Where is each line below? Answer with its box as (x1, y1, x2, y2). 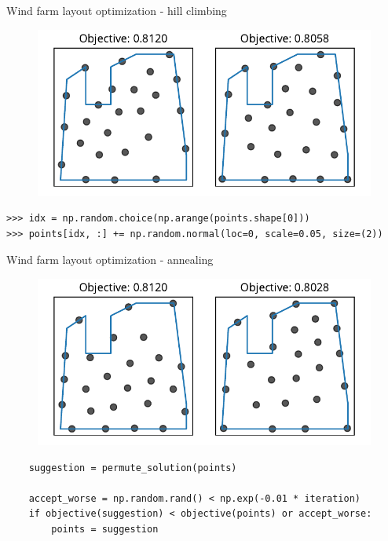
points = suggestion (51, 523, 159, 535)
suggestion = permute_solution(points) (28, 462, 237, 473)
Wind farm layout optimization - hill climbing (6, 2, 227, 18)
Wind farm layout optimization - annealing (6, 251, 214, 268)
